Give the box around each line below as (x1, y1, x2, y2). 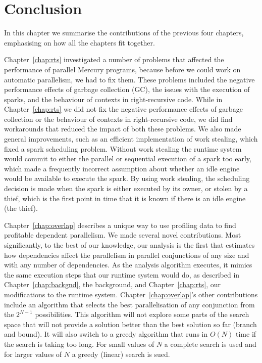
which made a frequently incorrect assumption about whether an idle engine (4, 163, 240, 173)
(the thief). (4, 203, 38, 213)
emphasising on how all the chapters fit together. (4, 37, 155, 48)
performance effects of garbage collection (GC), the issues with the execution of (4, 84, 250, 95)
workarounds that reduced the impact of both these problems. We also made (4, 123, 241, 134)
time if (236, 329, 256, 339)
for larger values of (4, 348, 62, 359)
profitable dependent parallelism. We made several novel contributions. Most (4, 230, 241, 240)
